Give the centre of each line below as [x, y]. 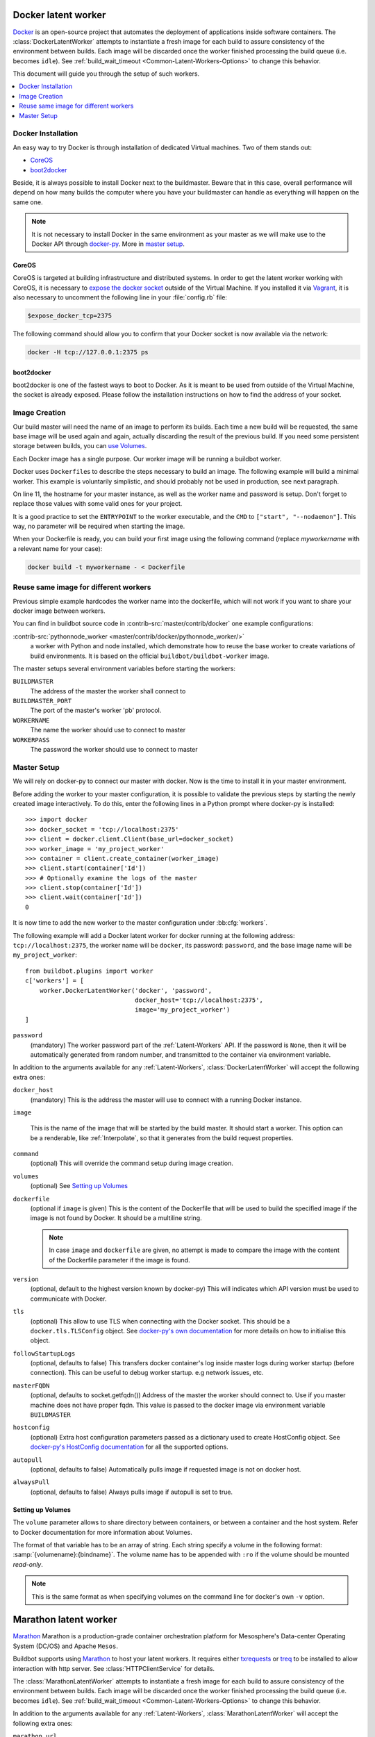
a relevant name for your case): [58, 548]
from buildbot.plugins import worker [90, 971]
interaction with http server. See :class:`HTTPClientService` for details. [114, 1668]
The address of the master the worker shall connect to [108, 691]
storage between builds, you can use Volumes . [80, 446]
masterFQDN [31, 1385]
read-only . [28, 1564]
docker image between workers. [59, 611]
